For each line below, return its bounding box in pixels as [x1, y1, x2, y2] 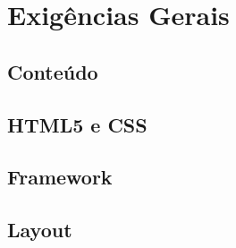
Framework [7, 163, 113, 191]
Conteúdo [7, 57, 98, 85]
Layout [7, 216, 72, 244]
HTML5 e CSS [7, 110, 147, 138]
